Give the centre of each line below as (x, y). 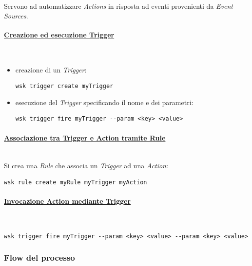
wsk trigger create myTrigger (64, 86)
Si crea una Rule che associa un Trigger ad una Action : (86, 166)
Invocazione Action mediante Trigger (68, 201)
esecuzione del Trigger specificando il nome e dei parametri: (104, 102)
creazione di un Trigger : (51, 69)
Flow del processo (39, 257)
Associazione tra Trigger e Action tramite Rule (85, 137)
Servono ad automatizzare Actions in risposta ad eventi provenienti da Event (118, 6)
